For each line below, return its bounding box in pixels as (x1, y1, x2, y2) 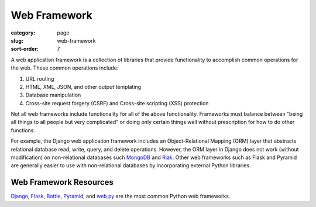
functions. (11, 126, 35, 134)
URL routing (25, 75, 54, 82)
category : (11, 29, 36, 36)
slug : (11, 37, 23, 44)
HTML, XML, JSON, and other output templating (25, 83, 142, 90)
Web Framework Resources (11, 177, 114, 187)
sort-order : (11, 46, 39, 53)
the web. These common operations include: (11, 64, 119, 71)
